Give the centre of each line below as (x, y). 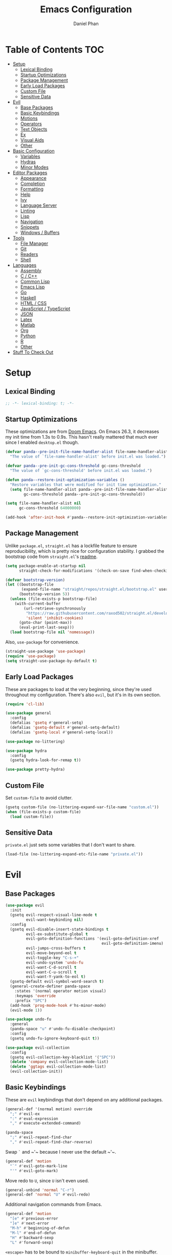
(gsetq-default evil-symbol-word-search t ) (57, 982)
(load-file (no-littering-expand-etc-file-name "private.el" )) (74, 854)
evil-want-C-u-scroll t (51, 972)
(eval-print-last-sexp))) (46, 627)
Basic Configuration (34, 151)
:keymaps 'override (35, 996)
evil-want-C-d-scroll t (51, 967)
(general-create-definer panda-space (50, 986)
